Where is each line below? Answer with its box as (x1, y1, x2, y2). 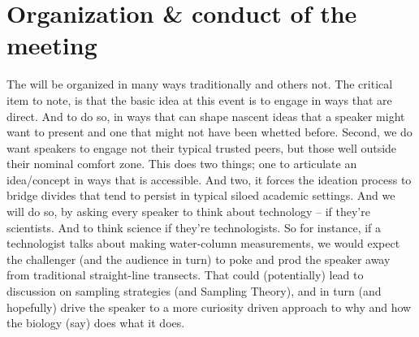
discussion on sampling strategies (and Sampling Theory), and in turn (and (6, 283, 382, 300)
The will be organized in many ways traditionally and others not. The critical (6, 76, 393, 93)
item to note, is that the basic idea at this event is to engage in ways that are (6, 91, 392, 108)
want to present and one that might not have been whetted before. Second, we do (6, 123, 413, 140)
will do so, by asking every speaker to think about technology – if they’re (6, 203, 370, 220)
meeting (6, 28, 97, 62)
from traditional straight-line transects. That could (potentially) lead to (6, 266, 364, 283)
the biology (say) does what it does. (6, 314, 185, 331)
